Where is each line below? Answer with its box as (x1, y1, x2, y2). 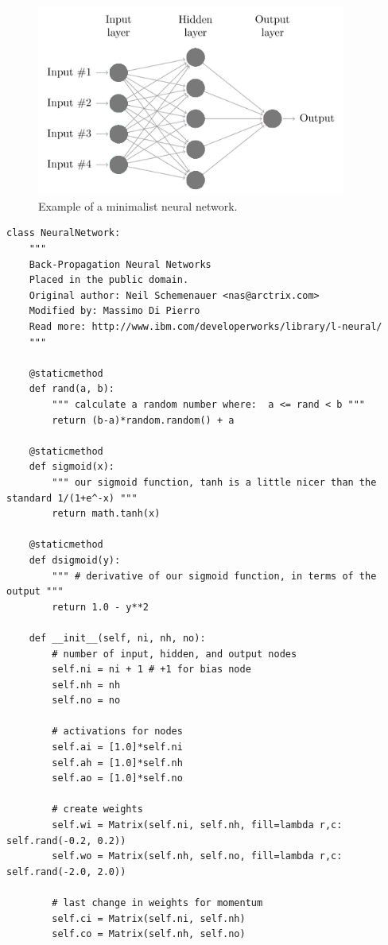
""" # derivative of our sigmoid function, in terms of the (52, 570, 377, 582)
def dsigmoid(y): (29, 554, 121, 566)
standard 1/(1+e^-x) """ (6, 492, 138, 504)
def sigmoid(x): (29, 461, 115, 473)
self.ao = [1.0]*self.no (52, 773, 183, 784)
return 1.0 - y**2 (52, 601, 149, 613)
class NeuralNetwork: (6, 227, 121, 239)
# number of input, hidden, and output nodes (52, 648, 297, 660)
